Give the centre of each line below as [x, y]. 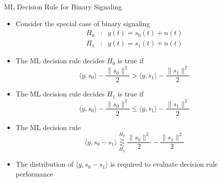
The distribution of [44, 164]
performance [34, 174]
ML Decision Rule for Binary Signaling [63, 6]
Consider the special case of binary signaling [83, 23]
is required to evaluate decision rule [164, 164]
